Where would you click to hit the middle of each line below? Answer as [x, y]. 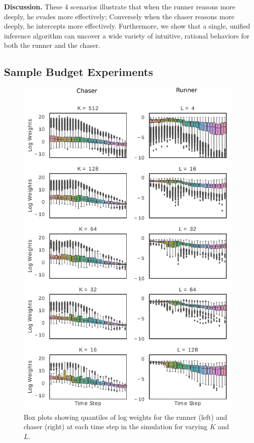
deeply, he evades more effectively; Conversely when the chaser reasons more [119, 16]
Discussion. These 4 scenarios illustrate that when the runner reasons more [120, 6]
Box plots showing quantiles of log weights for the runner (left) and [126, 417]
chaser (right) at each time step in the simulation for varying [116, 426]
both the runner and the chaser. [52, 45]
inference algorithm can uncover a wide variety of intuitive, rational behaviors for [127, 35]
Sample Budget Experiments [79, 72]
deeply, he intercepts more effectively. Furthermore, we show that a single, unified [127, 26]
